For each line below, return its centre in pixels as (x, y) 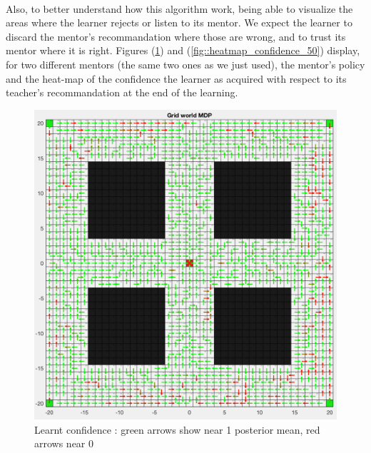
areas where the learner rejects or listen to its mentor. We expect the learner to (179, 22)
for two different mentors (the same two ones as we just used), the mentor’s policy (185, 64)
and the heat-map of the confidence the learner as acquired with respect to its (176, 78)
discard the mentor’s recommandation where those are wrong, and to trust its (176, 36)
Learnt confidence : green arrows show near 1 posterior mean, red (177, 429)
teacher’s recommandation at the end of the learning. (122, 92)
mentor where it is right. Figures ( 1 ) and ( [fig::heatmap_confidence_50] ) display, (183, 50)
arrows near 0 (64, 443)
